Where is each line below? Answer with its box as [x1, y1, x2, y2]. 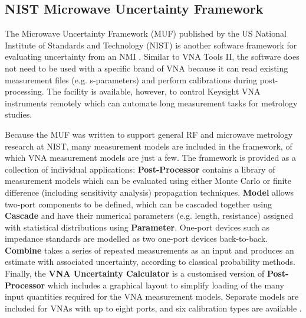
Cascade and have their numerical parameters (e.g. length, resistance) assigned [5, 209, 294, 222]
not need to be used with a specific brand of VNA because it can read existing [5, 61, 288, 74]
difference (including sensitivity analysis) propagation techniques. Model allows [5, 186, 294, 198]
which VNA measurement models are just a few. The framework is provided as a [5, 151, 297, 164]
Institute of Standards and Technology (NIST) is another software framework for [5, 38, 297, 51]
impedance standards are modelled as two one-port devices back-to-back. [5, 232, 268, 245]
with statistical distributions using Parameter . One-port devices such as [5, 220, 270, 233]
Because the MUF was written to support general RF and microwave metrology [5, 128, 293, 140]
